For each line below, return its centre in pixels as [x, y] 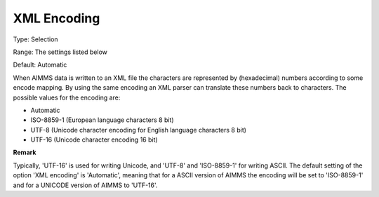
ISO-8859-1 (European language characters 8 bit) [102, 120]
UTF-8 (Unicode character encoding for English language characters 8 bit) [139, 130]
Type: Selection [36, 39]
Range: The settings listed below [60, 52]
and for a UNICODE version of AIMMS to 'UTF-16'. [85, 185]
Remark [25, 152]
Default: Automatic [40, 65]
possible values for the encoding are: [67, 97]
